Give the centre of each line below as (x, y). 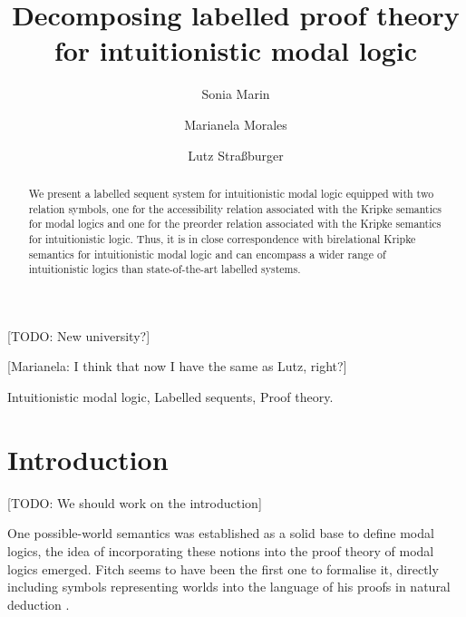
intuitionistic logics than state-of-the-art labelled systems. (165, 269)
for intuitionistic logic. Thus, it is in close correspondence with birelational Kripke (222, 238)
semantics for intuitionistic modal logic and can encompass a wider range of (207, 254)
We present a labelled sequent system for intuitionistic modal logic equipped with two (231, 193)
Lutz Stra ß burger (236, 155)
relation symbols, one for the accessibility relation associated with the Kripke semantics (235, 208)
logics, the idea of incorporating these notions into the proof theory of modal (221, 550)
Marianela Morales (236, 124)
